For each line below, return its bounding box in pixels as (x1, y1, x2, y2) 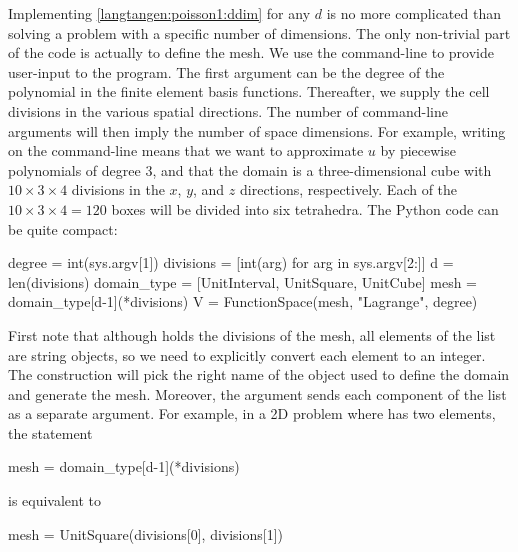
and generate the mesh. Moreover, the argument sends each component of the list (8, 383, 507, 404)
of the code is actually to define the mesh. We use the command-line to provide (8, 42, 494, 63)
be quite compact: (8, 218, 118, 239)
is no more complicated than (326, 3, 501, 23)
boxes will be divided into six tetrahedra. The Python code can (111, 198, 499, 219)
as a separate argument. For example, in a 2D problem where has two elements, (8, 403, 496, 424)
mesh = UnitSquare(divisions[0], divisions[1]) (8, 523, 284, 544)
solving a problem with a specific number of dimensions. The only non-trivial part (8, 22, 511, 43)
